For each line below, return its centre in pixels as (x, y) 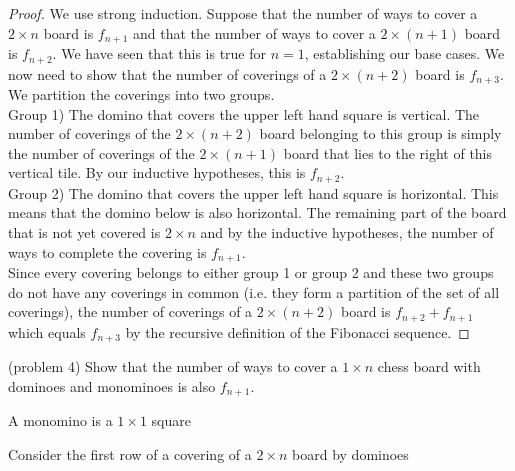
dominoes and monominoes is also (112, 385)
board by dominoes (350, 453)
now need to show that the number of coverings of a (167, 73)
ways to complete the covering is (107, 251)
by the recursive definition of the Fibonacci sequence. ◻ (297, 331)
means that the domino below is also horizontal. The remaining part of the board (257, 212)
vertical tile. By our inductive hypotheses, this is (157, 172)
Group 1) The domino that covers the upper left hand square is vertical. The (244, 113)
